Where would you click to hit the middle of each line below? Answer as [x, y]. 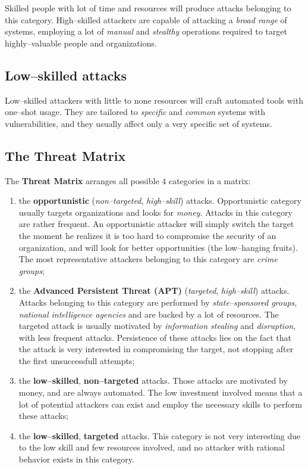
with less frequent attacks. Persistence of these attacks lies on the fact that [155, 337]
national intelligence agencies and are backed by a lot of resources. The [149, 314]
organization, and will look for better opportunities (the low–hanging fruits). [158, 247]
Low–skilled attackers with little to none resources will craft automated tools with [154, 100]
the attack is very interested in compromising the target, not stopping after [156, 349]
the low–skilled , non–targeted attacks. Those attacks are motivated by [153, 381]
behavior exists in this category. [76, 459]
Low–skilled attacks [66, 75]
